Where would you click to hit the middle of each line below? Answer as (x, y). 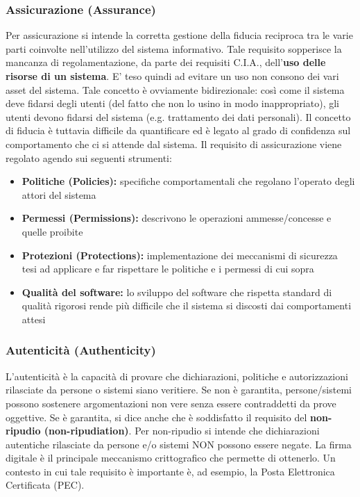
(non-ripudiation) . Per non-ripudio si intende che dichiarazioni (182, 431)
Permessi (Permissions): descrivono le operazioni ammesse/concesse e (177, 218)
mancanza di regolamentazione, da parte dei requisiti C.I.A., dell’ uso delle (166, 62)
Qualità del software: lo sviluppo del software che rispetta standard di (177, 292)
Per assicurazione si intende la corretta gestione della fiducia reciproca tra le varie (179, 35)
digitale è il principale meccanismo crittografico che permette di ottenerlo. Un (171, 458)
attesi (34, 319)
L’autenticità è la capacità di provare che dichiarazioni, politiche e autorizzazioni (177, 376)
